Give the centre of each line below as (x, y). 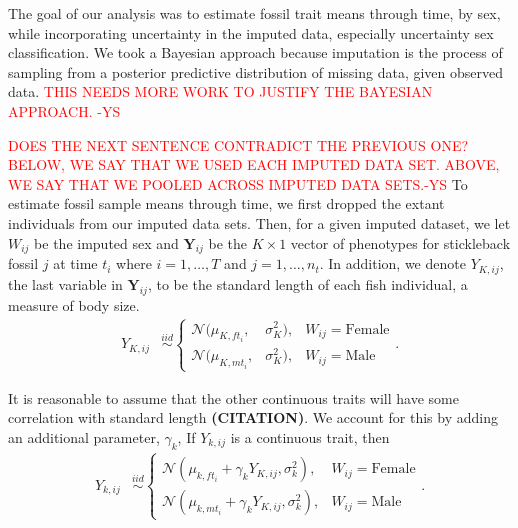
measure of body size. (74, 304)
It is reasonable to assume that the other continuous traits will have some (233, 397)
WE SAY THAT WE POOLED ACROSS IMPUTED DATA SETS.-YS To (238, 183)
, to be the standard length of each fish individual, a (307, 283)
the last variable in (65, 283)
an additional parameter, (84, 436)
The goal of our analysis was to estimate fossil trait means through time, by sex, (254, 13)
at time (75, 263)
